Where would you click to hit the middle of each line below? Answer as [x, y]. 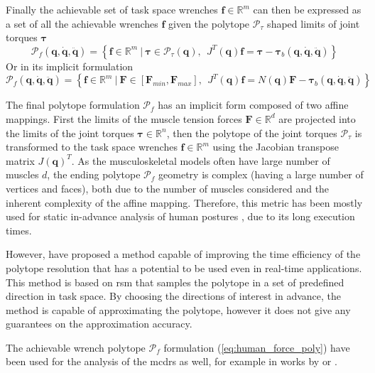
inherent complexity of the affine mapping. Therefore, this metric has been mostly [184, 202]
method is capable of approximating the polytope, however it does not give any [178, 309]
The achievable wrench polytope [76, 347]
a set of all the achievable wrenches [82, 23]
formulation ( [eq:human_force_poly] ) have [257, 347]
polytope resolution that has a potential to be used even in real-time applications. [184, 267]
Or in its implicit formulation [70, 66]
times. [19, 230]
